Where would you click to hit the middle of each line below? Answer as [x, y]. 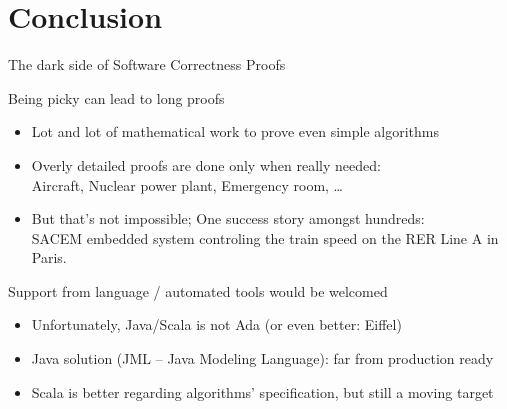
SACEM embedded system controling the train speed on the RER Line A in [265, 237]
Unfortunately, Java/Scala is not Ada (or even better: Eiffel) [216, 324]
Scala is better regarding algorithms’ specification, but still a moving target [262, 391]
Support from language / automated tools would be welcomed [198, 290]
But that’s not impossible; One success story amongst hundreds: [228, 218]
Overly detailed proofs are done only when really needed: [206, 164]
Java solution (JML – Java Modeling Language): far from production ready [262, 358]
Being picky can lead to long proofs [116, 97]
